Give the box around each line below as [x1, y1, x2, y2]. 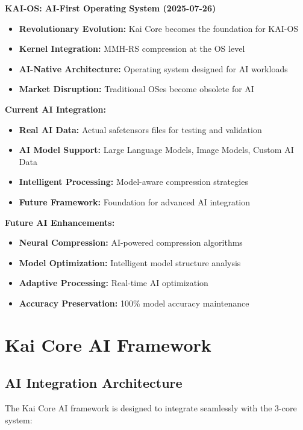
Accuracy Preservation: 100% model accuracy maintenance [19, 296, 249, 309]
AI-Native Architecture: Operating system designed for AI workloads [19, 62, 288, 75]
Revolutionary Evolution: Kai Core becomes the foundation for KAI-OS [19, 22, 299, 34]
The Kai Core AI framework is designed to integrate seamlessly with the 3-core [5, 402, 297, 414]
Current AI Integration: [5, 102, 106, 115]
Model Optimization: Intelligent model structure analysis [19, 256, 241, 269]
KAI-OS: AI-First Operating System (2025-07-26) [5, 2, 216, 14]
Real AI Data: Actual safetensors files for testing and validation [19, 123, 262, 136]
